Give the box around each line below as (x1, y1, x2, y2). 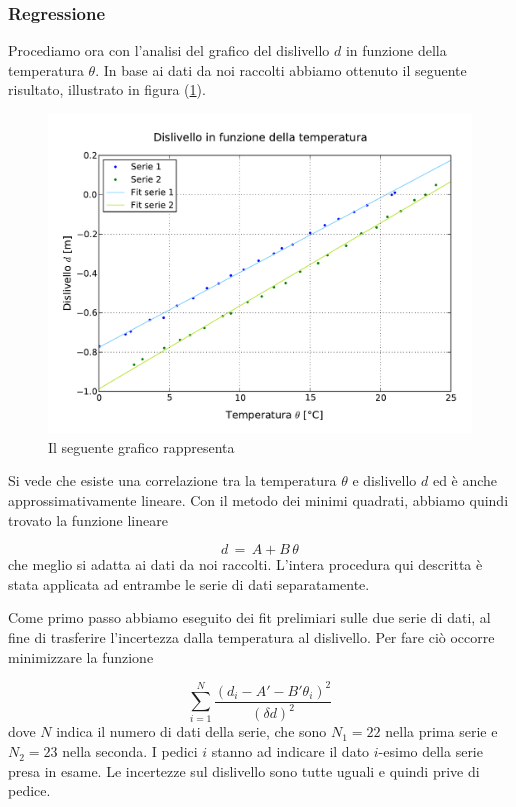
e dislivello (352, 470, 417, 491)
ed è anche (432, 470, 498, 491)
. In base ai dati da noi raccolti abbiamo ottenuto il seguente (95, 59, 467, 80)
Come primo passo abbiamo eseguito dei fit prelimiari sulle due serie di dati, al (8, 607, 491, 628)
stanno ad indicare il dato (211, 741, 370, 762)
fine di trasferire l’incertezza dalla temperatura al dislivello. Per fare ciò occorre (8, 626, 495, 647)
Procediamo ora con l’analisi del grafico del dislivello (8, 40, 330, 61)
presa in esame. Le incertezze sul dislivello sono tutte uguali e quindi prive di (8, 760, 480, 781)
